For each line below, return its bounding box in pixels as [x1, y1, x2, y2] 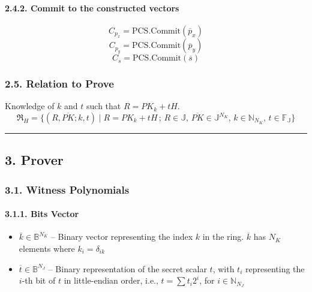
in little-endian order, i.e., [64, 274, 158, 287]
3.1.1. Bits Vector [5, 207, 79, 220]
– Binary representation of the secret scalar [48, 262, 207, 275]
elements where [19, 242, 75, 255]
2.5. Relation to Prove [5, 76, 114, 91]
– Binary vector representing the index [50, 230, 193, 243]
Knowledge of [5, 100, 55, 112]
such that [86, 100, 121, 112]
